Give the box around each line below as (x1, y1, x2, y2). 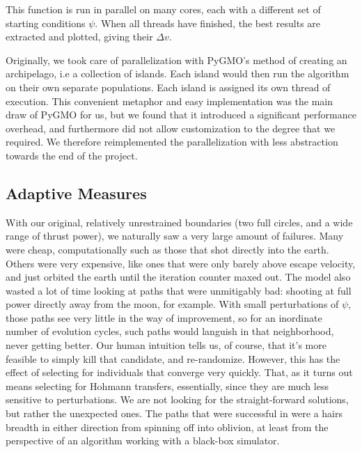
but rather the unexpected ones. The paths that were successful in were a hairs (6, 406, 343, 421)
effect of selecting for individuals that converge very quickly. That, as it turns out (6, 365, 353, 380)
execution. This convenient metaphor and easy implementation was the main (6, 93, 333, 108)
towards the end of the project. (6, 148, 138, 162)
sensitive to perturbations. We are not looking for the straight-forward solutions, (6, 392, 349, 407)
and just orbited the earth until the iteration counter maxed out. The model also (6, 270, 351, 284)
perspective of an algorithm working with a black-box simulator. (6, 433, 280, 448)
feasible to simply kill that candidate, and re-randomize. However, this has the (6, 351, 340, 366)
